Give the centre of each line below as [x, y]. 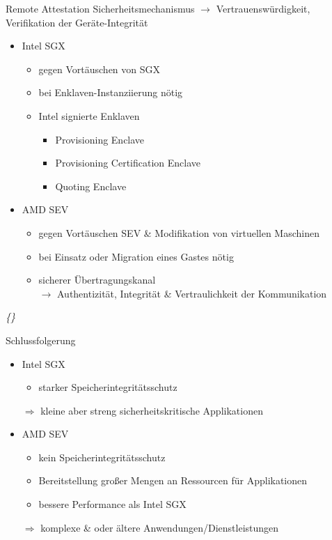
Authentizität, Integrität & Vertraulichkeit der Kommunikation [192, 293]
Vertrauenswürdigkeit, [263, 8]
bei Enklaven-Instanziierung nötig [111, 92]
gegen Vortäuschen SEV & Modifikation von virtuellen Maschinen [179, 232]
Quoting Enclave [91, 186]
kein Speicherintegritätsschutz [102, 457]
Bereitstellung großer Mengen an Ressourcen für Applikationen [173, 480]
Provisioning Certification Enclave [128, 163]
